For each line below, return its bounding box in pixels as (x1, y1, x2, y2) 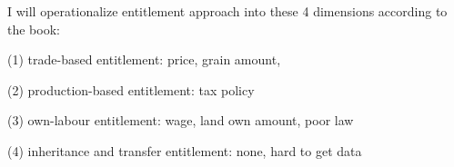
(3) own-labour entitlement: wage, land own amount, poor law (7, 111, 354, 130)
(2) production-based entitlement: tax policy (7, 80, 255, 99)
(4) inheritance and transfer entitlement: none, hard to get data (7, 141, 362, 160)
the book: (7, 19, 60, 38)
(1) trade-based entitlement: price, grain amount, (7, 50, 281, 69)
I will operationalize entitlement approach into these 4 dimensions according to (7, 2, 448, 20)
